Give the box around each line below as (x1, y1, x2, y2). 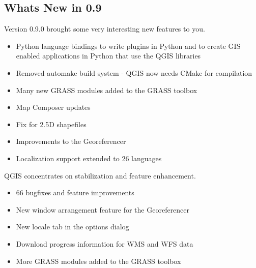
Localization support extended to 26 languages (16, 153, 162, 163)
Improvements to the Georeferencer (16, 136, 126, 146)
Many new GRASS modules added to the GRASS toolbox (16, 84, 197, 95)
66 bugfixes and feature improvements (16, 187, 134, 198)
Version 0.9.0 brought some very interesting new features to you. (4, 23, 205, 34)
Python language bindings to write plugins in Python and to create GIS (16, 40, 241, 51)
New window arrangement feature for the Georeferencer (16, 204, 190, 215)
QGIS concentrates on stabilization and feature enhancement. (4, 170, 196, 181)
